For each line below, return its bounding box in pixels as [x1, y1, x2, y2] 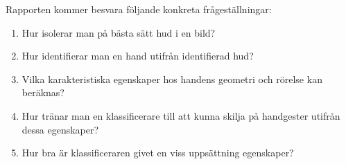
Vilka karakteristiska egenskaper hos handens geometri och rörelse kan [21, 71, 322, 86]
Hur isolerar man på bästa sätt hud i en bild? [21, 25, 216, 39]
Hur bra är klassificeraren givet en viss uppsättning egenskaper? [21, 145, 294, 160]
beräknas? [21, 85, 64, 100]
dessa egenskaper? [21, 122, 99, 136]
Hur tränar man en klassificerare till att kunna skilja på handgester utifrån [21, 108, 340, 122]
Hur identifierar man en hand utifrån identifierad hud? [21, 48, 254, 63]
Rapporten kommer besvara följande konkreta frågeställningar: [6, 2, 272, 16]
